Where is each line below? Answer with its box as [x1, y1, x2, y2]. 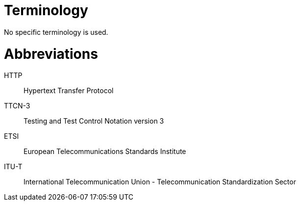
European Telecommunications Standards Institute [24, 147, 186, 156]
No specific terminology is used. [4, 27, 108, 36]
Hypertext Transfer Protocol [24, 86, 114, 95]
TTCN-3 [4, 102, 30, 110]
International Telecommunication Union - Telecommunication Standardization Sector [24, 178, 296, 186]
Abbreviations [4, 45, 98, 62]
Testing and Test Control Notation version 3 [24, 117, 164, 126]
